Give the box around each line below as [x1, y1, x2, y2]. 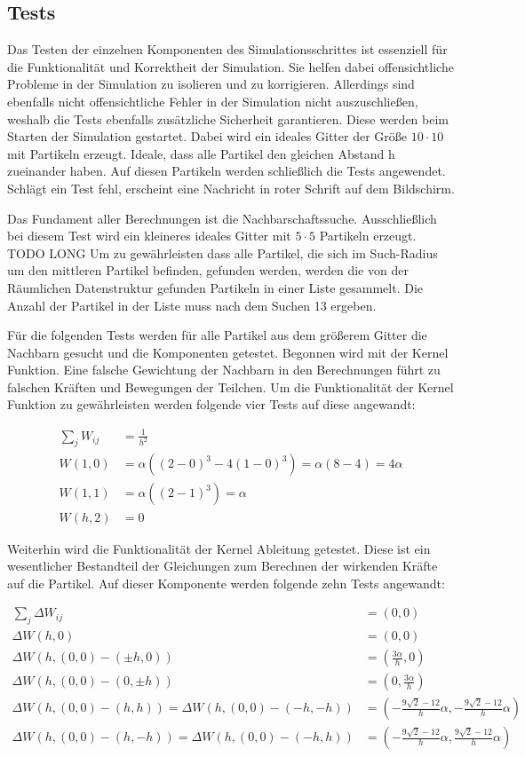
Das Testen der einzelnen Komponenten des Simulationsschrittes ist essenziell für [7, 40, 448, 59]
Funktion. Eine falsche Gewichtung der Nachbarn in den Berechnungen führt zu [7, 360, 441, 379]
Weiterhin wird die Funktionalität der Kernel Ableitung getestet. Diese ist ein [7, 539, 431, 557]
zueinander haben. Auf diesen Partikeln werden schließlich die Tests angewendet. [7, 162, 446, 180]
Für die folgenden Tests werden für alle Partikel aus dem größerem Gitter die [7, 326, 427, 344]
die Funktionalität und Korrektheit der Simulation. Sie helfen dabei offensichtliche [7, 57, 454, 75]
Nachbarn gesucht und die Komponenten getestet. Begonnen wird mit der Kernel [7, 343, 449, 361]
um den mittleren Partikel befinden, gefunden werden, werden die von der [7, 261, 409, 280]
